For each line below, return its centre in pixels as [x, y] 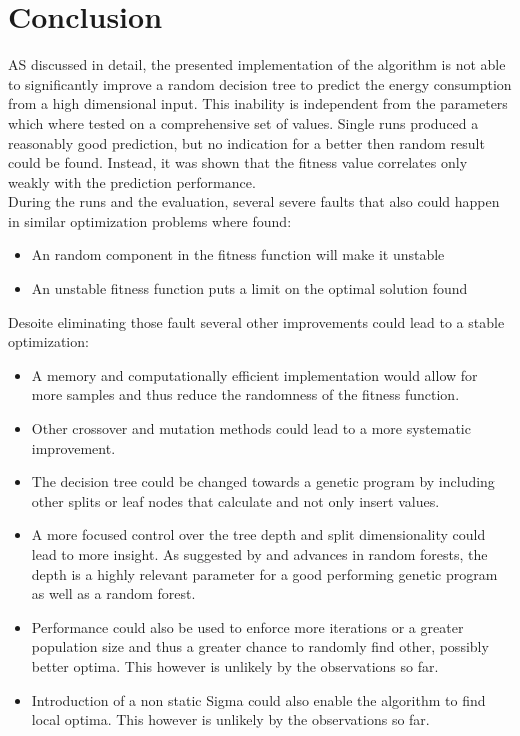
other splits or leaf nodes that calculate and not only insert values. [235, 500]
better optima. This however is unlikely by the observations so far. [235, 665]
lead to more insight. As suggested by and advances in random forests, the [259, 554]
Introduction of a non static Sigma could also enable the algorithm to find [258, 699]
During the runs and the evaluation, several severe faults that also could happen [254, 201]
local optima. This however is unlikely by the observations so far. [230, 719]
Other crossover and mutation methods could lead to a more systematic [251, 428]
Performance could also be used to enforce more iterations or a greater [247, 626]
